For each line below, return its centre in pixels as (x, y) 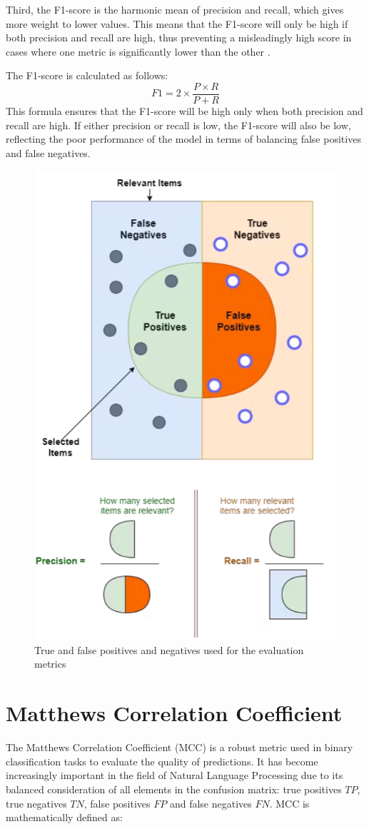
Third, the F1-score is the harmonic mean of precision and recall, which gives (175, 9)
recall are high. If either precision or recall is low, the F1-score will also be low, (178, 125)
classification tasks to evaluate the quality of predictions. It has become (162, 761)
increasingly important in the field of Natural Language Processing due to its (175, 775)
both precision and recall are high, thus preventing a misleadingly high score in (179, 37)
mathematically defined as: (64, 817)
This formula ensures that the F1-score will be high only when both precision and (184, 111)
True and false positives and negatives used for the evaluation (169, 649)
